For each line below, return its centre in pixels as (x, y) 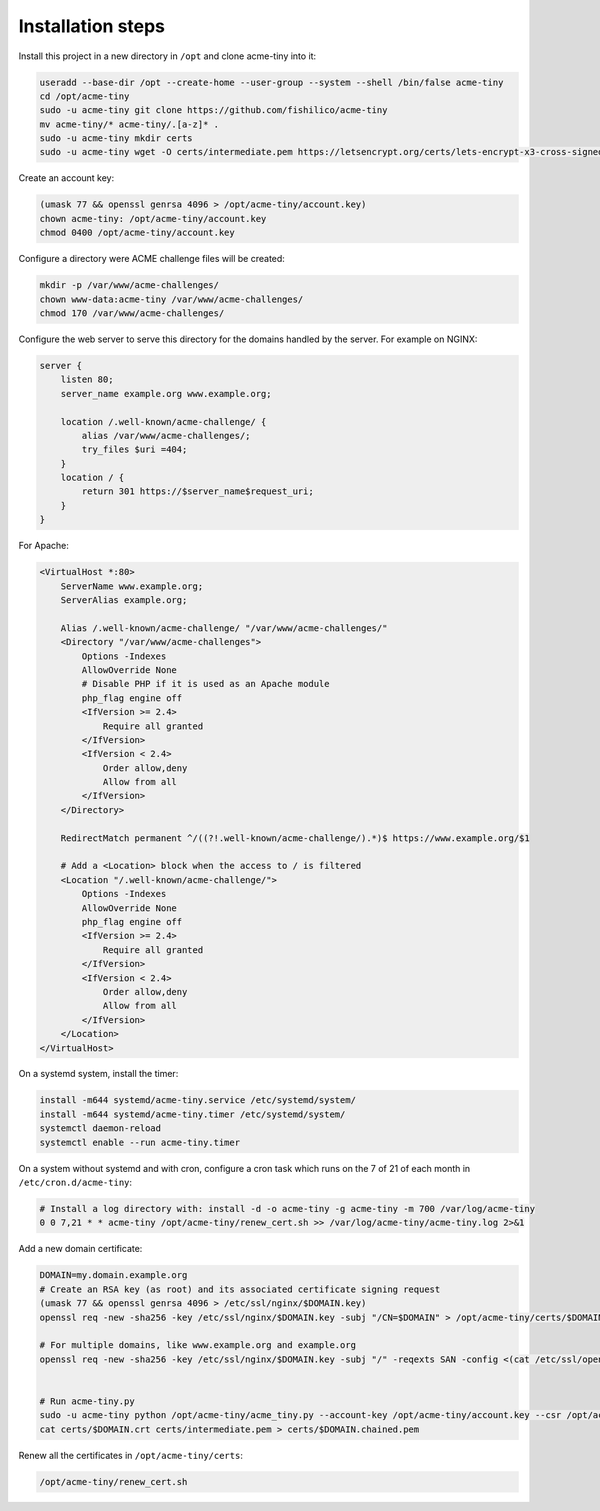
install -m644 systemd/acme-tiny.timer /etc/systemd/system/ (192, 1114)
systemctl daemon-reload (100, 1128)
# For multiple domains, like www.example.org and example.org (198, 1345)
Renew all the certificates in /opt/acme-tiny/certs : (131, 1455)
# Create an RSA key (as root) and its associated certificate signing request (240, 1289)
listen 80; (87, 379)
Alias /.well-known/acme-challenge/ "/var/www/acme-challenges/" (224, 628)
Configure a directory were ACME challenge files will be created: (151, 259)
